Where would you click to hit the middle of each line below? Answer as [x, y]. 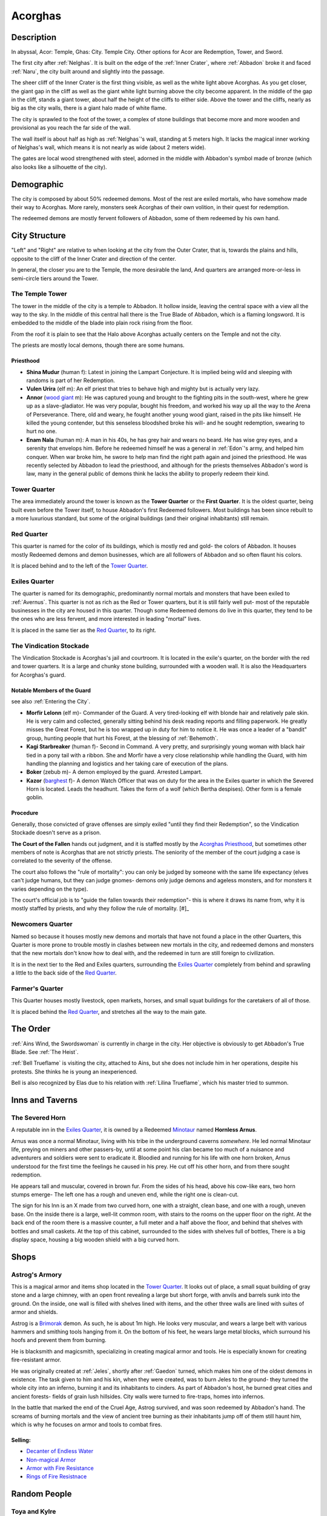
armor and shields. [35, 1312]
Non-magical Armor [51, 1460]
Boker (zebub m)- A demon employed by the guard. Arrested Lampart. [114, 772]
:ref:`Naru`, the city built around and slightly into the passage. [88, 71]
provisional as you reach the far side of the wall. [71, 128]
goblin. [35, 797]
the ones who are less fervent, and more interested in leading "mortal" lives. [106, 619]
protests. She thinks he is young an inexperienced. [74, 1072]
